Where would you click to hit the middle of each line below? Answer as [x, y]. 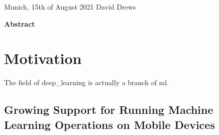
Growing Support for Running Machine [109, 110]
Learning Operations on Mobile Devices [110, 124]
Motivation [43, 58]
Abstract [20, 23]
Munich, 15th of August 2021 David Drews [70, 7]
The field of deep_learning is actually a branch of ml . [87, 82]
